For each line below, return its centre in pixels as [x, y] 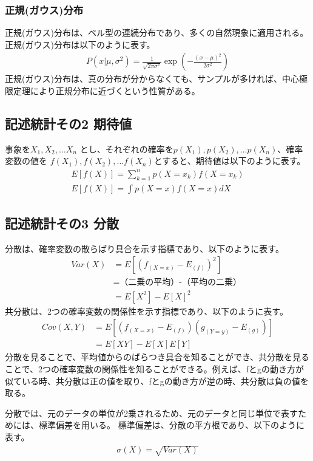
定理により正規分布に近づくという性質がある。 [106, 91]
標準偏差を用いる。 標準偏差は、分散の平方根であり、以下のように [171, 425]
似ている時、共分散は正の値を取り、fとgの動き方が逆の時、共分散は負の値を [157, 381]
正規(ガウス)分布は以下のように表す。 [80, 44]
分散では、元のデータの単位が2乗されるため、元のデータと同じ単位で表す [151, 413]
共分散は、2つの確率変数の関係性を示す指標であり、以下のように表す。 [146, 311]
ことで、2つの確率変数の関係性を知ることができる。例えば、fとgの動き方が [155, 369]
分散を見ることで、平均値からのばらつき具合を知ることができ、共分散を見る [157, 357]
